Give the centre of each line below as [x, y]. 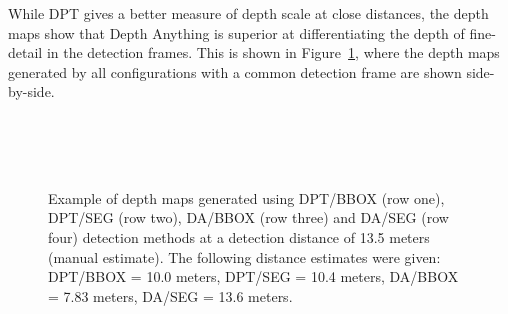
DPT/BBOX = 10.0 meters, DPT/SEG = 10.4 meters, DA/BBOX [253, 276]
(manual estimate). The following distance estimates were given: [244, 256]
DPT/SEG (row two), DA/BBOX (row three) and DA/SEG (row [248, 217]
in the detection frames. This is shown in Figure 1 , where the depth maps [273, 52]
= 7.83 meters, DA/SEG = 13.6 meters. [170, 295]
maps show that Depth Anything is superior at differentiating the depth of [236, 32]
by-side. [31, 91]
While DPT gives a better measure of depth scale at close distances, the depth [248, 13]
